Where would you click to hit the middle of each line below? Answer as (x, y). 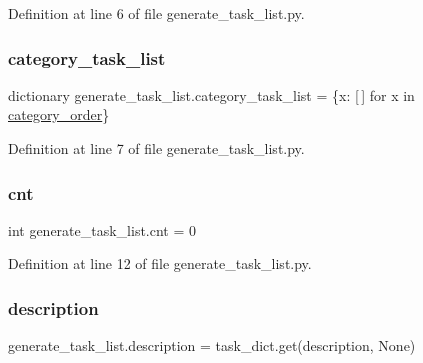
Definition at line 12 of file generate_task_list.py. (160, 263)
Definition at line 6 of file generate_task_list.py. (156, 13)
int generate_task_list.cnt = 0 (102, 229)
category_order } (59, 114)
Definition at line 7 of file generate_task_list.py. (156, 148)
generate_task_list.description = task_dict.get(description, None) (212, 345)
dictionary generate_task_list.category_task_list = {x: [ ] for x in (211, 94)
